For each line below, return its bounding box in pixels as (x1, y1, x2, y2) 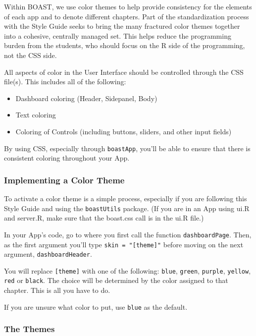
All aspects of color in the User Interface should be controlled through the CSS (4, 66, 244, 77)
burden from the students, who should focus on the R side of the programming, (4, 40, 245, 51)
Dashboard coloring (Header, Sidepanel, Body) (15, 93, 157, 103)
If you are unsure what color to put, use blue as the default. (4, 301, 188, 312)
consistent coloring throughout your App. (4, 153, 130, 163)
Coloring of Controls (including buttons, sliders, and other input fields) (15, 126, 232, 136)
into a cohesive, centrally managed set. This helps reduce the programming (4, 30, 231, 41)
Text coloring (15, 110, 56, 120)
